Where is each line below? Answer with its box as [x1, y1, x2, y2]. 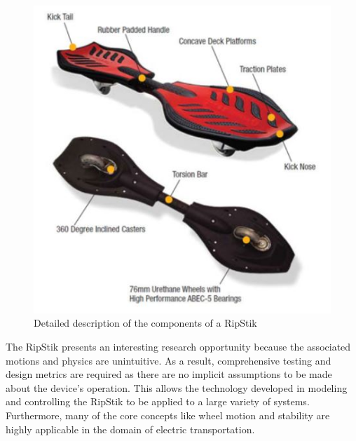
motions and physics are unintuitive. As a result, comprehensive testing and [6, 353, 331, 367]
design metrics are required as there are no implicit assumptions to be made [6, 367, 332, 381]
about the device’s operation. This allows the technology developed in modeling [6, 380, 348, 395]
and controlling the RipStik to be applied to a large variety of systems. [6, 394, 310, 409]
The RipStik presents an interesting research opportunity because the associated [6, 339, 351, 353]
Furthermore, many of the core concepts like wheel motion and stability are [6, 407, 330, 422]
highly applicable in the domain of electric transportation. [6, 421, 255, 436]
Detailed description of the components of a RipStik [34, 316, 257, 330]
